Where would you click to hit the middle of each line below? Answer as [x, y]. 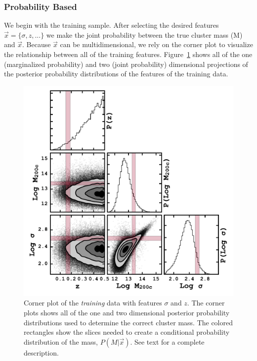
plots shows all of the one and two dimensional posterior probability [127, 312]
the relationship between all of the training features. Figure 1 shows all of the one [128, 54]
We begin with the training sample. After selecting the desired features [111, 25]
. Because [37, 44]
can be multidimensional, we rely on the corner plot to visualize [156, 44]
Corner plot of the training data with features [93, 303]
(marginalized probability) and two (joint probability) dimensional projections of [126, 64]
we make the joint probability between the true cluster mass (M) [144, 34]
